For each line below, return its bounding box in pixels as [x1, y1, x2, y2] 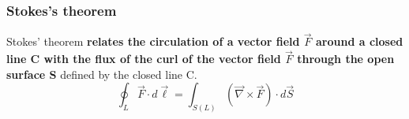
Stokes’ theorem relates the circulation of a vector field [6, 33, 300, 50]
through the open [297, 50, 395, 67]
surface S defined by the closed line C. [6, 65, 197, 82]
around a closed [315, 33, 403, 50]
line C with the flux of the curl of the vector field [6, 50, 281, 67]
